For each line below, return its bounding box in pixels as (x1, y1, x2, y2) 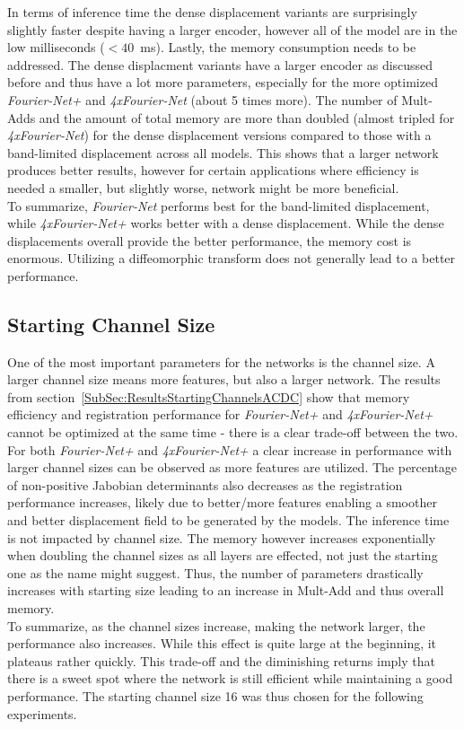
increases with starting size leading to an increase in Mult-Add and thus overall (7, 581, 444, 600)
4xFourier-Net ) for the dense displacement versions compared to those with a (7, 126, 432, 145)
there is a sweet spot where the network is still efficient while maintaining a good (7, 669, 453, 688)
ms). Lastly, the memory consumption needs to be (140, 38, 416, 57)
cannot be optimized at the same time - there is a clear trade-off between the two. (7, 423, 459, 442)
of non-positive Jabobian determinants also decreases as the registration (7, 475, 403, 494)
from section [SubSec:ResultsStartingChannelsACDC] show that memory (7, 387, 410, 406)
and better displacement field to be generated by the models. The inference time (7, 511, 450, 530)
